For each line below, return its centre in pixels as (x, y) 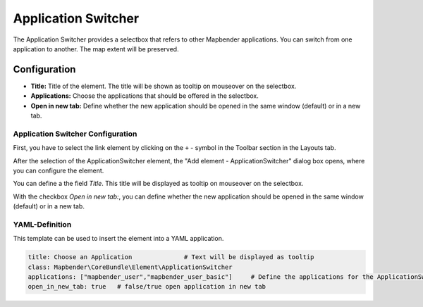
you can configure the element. (59, 170)
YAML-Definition (42, 224)
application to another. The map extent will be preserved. (96, 49)
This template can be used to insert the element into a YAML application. (118, 239)
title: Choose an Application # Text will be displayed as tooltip (171, 257)
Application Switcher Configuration (75, 134)
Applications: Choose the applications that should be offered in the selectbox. (145, 96)
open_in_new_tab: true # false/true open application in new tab (147, 287)
